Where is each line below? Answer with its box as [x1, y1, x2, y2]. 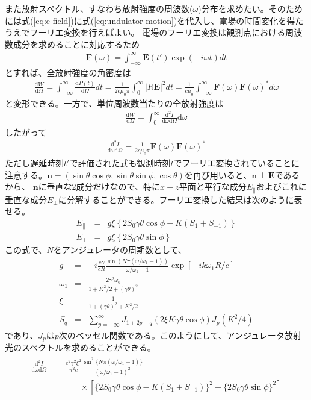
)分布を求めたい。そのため [198, 2, 303, 14]
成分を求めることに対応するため [13, 37, 140, 50]
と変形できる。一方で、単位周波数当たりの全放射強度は [5, 96, 224, 109]
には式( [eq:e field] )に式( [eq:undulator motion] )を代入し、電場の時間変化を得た [5, 14, 304, 27]
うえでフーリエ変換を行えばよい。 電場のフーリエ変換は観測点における [5, 26, 286, 39]
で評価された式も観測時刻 [69, 157, 171, 169]
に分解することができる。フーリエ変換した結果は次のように [58, 193, 294, 205]
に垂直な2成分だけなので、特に [38, 180, 161, 193]
